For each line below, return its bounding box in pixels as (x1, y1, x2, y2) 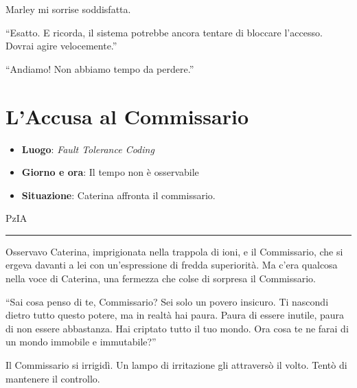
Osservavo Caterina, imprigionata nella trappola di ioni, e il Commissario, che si (5, 244, 343, 258)
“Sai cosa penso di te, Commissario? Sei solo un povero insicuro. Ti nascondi (5, 294, 329, 308)
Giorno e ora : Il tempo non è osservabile (21, 165, 199, 179)
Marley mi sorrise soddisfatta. (5, 2, 131, 16)
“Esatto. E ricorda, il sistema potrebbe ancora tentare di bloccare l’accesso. (5, 25, 323, 39)
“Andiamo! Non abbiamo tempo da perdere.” (5, 61, 194, 76)
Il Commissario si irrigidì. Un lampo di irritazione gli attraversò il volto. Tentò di (5, 358, 347, 372)
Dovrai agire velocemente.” (5, 38, 117, 53)
